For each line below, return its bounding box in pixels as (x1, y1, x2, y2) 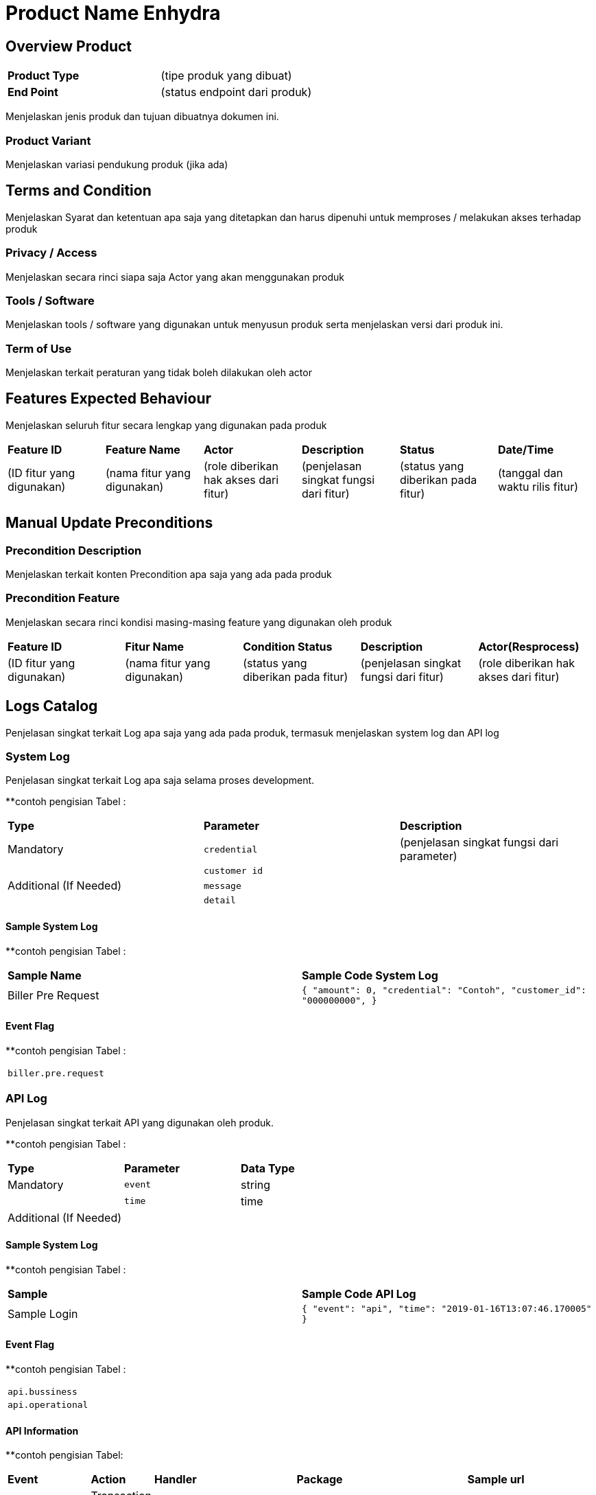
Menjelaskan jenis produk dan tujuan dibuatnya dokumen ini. (5, 111, 279, 123)
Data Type (241, 1161, 295, 1175)
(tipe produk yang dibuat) (160, 69, 292, 83)
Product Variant (5, 133, 91, 148)
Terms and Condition (5, 182, 152, 200)
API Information (5, 1424, 79, 1437)
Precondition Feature (5, 591, 120, 605)
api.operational (8, 1400, 88, 1411)
